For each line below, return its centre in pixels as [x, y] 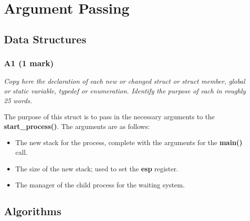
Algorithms [33, 211]
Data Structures [45, 39]
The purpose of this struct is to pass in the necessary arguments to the [109, 117]
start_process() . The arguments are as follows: [77, 126]
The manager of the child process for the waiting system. [100, 185]
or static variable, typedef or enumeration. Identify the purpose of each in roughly [125, 90]
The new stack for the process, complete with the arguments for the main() [129, 142]
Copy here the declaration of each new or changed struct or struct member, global [125, 81]
